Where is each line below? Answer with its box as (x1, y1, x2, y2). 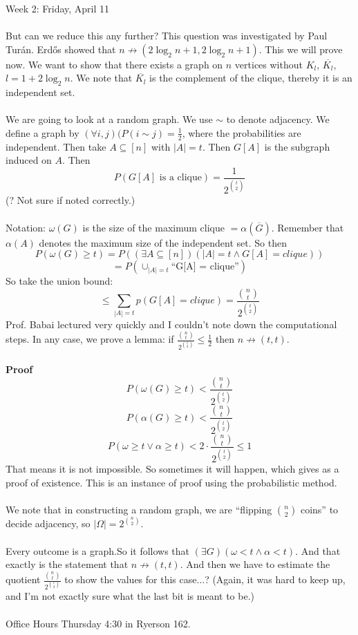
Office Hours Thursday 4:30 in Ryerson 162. (6, 616, 191, 630)
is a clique (159, 173, 202, 183)
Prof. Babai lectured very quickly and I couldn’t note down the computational (6, 316, 337, 331)
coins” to (300, 502, 339, 516)
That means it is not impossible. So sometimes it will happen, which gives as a (6, 462, 339, 476)
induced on (6, 153, 52, 167)
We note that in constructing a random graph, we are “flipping (6, 502, 272, 516)
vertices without (234, 57, 303, 71)
